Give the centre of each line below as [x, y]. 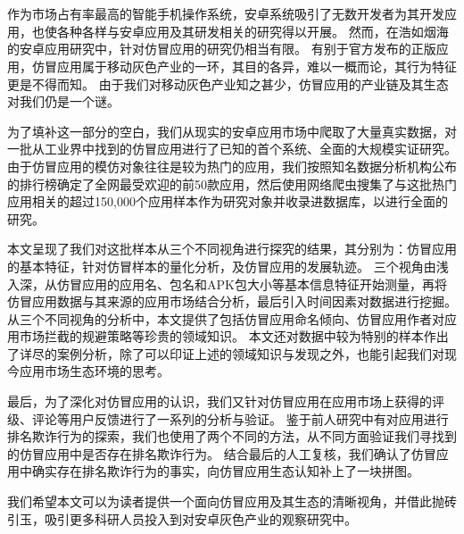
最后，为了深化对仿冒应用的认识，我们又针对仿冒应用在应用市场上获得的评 [226, 401]
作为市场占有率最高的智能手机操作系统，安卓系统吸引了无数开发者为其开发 [226, 14]
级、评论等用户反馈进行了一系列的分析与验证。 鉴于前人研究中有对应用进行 [228, 418]
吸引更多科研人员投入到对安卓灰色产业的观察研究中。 [200, 518]
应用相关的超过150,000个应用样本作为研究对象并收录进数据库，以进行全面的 [228, 201]
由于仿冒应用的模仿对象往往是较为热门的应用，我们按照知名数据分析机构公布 [232, 166]
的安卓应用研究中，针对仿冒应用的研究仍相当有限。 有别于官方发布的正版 [222, 49]
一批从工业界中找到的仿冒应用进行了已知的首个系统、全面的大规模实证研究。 [232, 149]
